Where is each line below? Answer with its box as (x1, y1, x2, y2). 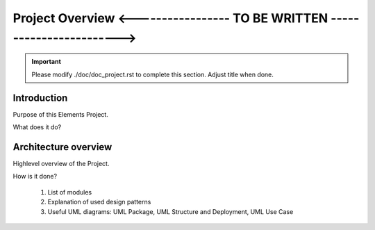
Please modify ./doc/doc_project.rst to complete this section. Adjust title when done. (31, 70, 274, 79)
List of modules (47, 188, 92, 196)
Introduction (12, 92, 68, 104)
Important (31, 58, 62, 66)
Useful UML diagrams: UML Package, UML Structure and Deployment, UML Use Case (47, 207, 294, 215)
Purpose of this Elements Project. (12, 110, 109, 118)
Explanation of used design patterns (47, 198, 151, 206)
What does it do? (12, 123, 62, 131)
